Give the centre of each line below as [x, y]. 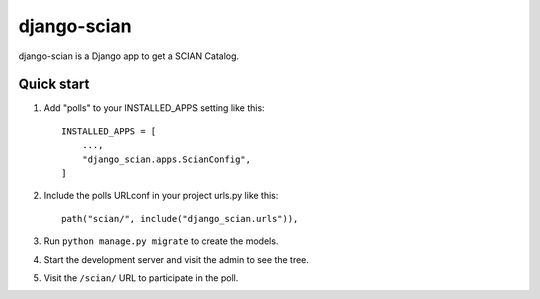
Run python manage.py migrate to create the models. [161, 241]
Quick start [54, 84]
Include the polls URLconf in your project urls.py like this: [161, 196]
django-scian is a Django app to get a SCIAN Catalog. [129, 56]
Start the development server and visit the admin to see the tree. [176, 259]
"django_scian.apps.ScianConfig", [166, 159]
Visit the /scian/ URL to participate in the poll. [141, 277]
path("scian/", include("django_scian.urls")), [180, 218]
